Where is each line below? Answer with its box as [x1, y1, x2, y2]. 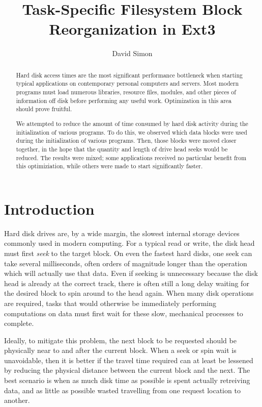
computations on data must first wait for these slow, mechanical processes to [4, 308, 243, 318]
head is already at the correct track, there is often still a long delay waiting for [4, 277, 249, 288]
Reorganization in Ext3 [49, 18, 216, 39]
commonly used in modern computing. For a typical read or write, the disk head [4, 238, 255, 248]
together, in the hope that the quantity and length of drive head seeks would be [16, 144, 228, 153]
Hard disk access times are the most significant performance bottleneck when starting [16, 70, 243, 79]
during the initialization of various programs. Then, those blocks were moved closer [16, 136, 237, 145]
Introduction [4, 198, 95, 219]
